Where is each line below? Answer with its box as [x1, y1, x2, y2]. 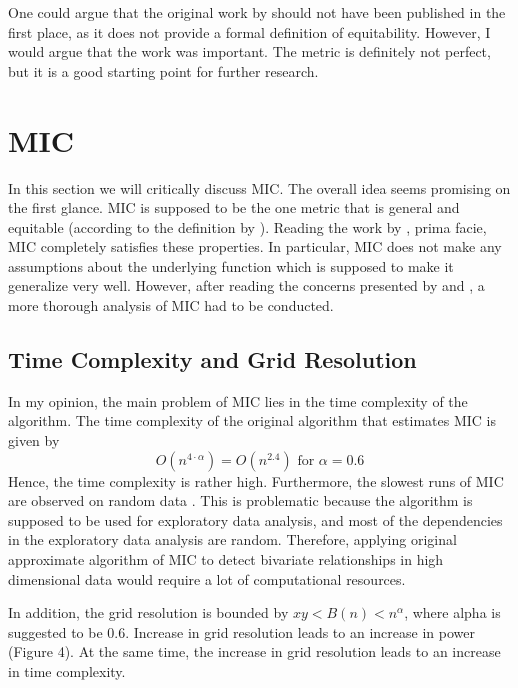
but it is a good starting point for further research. [8, 60, 319, 81]
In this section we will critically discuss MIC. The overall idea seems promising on [8, 177, 511, 198]
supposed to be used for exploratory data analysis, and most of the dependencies [8, 509, 503, 530]
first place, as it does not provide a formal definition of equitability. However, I [8, 21, 491, 42]
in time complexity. [8, 660, 126, 681]
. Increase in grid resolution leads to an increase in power [125, 621, 475, 642]
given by [8, 430, 60, 451]
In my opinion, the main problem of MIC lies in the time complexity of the [8, 390, 468, 411]
